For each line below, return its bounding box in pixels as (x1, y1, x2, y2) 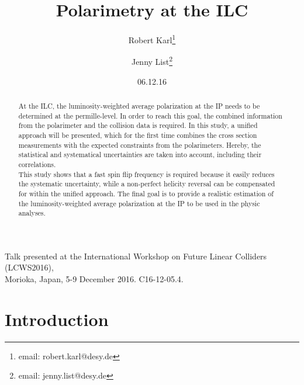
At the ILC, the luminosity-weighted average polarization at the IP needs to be (18, 101, 260, 111)
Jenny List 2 (131, 54, 173, 68)
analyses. (18, 208, 46, 218)
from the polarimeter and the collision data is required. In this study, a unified (18, 120, 258, 130)
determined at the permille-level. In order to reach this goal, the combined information (18, 110, 282, 120)
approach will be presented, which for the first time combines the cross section (18, 130, 257, 140)
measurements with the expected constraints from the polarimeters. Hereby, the (18, 140, 261, 150)
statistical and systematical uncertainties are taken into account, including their (18, 150, 262, 159)
